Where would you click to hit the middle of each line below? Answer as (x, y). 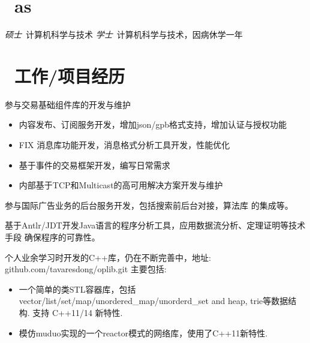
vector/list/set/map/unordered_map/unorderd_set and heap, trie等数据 (154, 301)
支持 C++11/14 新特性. (78, 312)
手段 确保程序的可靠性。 (52, 237)
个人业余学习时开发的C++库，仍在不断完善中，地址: (108, 257)
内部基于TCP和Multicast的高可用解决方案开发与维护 (121, 185)
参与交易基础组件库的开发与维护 (68, 104)
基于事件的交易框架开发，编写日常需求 (94, 165)
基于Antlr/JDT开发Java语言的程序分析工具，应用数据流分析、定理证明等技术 (155, 225)
